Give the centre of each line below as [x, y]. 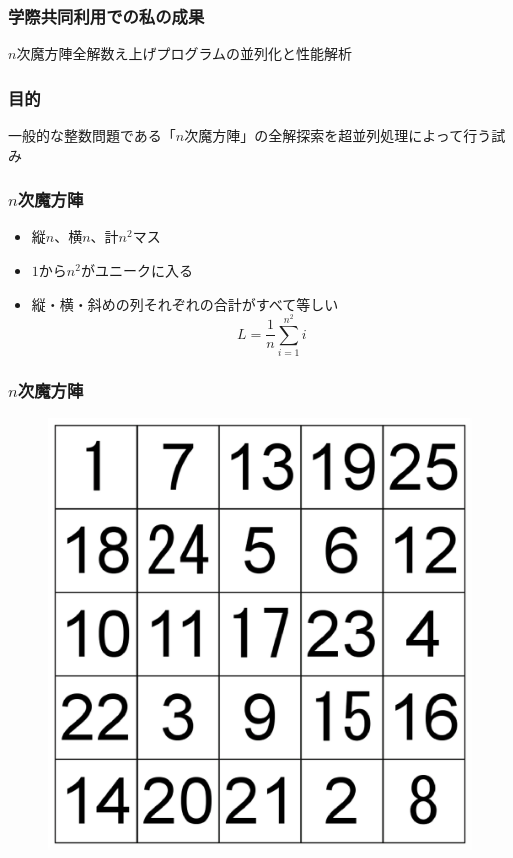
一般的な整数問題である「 [92, 135]
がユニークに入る [136, 270]
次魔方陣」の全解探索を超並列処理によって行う [338, 135]
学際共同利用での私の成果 [106, 15]
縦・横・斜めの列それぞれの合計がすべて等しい [185, 303]
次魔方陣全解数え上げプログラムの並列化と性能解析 [184, 53]
